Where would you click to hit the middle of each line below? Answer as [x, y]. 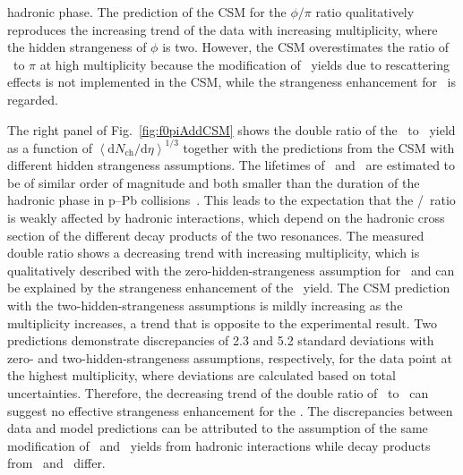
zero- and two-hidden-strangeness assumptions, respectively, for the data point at [230, 357]
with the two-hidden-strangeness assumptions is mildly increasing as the [205, 305]
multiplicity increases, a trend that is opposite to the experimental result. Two [223, 322]
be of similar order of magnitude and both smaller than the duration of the [214, 182]
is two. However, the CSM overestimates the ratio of [306, 47]
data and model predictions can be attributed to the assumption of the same [218, 428]
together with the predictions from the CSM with [319, 147]
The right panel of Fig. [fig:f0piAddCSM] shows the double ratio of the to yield [231, 129]
